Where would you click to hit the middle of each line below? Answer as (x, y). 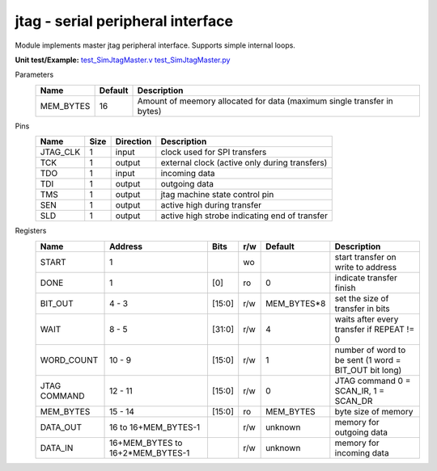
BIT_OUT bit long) (368, 370)
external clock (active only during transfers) (244, 163)
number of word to (370, 350)
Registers (31, 231)
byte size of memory (374, 411)
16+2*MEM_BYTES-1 (150, 452)
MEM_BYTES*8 (296, 303)
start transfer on (365, 257)
